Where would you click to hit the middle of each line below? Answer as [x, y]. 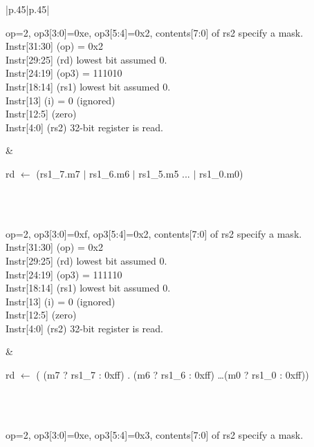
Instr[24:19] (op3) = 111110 [64, 274]
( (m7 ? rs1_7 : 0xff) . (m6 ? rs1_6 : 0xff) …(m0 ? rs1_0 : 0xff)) [173, 375]
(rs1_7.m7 [58, 173]
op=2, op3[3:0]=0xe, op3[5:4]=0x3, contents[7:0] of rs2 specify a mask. [155, 434]
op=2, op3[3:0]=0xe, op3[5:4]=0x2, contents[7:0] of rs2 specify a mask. [155, 32]
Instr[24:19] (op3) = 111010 [64, 73]
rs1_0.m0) [221, 173]
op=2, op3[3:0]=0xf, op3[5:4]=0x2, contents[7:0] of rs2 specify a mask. [154, 233]
